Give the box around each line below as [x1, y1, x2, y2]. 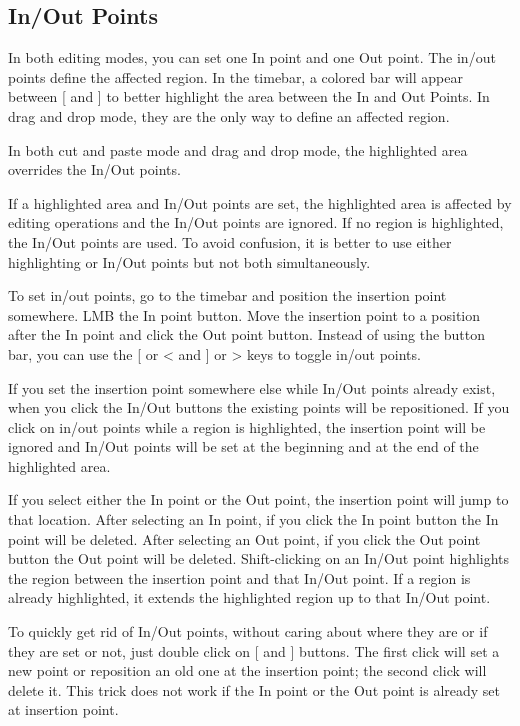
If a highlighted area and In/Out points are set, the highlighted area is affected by [8, 192, 512, 213]
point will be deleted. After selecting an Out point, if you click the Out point [8, 528, 481, 549]
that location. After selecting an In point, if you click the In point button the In [8, 509, 499, 530]
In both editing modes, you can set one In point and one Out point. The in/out [8, 47, 496, 68]
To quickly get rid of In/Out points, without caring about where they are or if [8, 621, 488, 642]
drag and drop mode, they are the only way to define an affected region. [8, 105, 450, 126]
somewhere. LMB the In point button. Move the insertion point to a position [8, 304, 481, 325]
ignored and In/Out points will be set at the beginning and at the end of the [8, 436, 479, 457]
